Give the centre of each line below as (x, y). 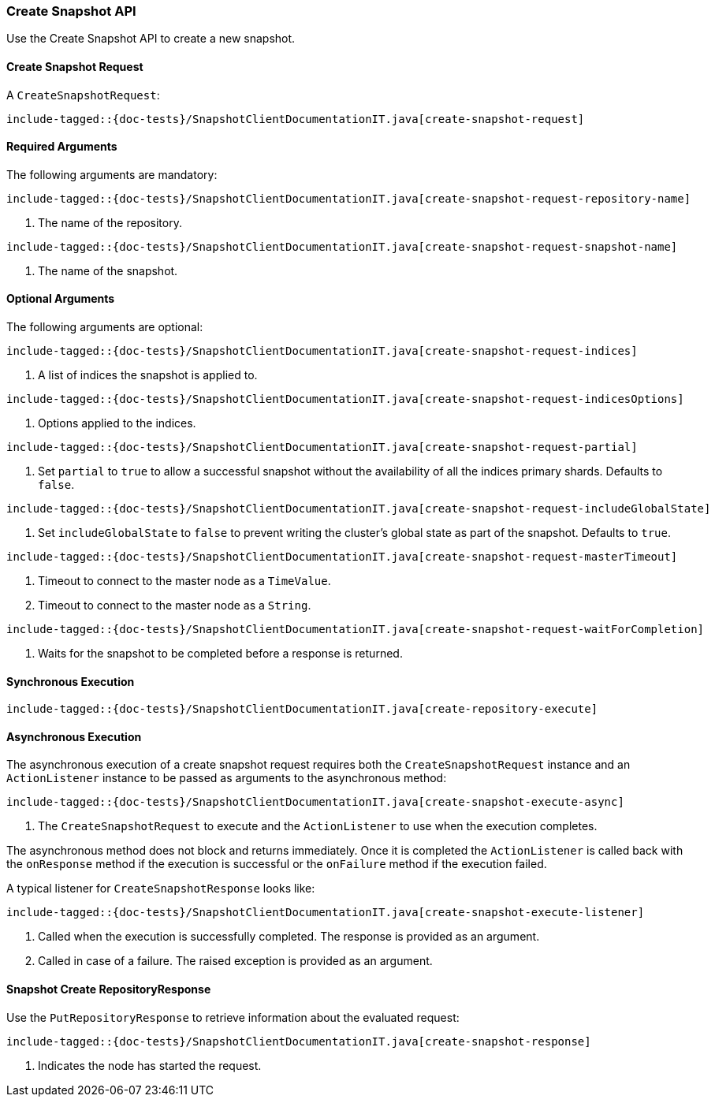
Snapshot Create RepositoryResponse (109, 989)
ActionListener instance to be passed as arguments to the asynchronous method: (227, 778)
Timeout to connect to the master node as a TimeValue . (184, 581)
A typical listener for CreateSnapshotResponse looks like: (161, 889)
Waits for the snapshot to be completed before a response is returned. (220, 654)
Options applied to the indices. (117, 423)
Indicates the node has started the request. (150, 1065)
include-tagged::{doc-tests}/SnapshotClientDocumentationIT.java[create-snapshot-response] (299, 1041)
